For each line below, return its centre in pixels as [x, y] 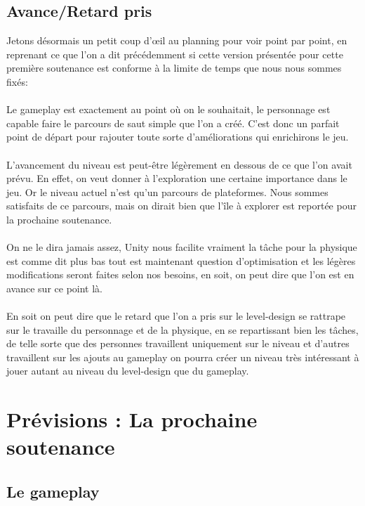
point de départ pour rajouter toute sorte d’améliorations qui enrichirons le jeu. [178, 137]
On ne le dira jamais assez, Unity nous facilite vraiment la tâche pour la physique [182, 247]
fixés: [17, 81]
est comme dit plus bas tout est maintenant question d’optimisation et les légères [181, 260]
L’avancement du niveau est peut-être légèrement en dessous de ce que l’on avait [179, 164]
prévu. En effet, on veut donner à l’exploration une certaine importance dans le [177, 178]
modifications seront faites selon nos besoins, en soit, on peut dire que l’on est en [180, 274]
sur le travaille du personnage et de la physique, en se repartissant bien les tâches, [182, 329]
